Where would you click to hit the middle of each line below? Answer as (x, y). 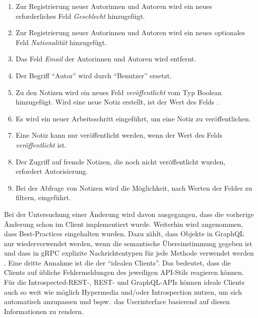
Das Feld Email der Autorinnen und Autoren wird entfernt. (106, 59)
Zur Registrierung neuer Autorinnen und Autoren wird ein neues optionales (130, 32)
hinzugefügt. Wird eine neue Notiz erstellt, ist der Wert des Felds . (117, 102)
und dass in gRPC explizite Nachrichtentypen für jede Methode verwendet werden (129, 253)
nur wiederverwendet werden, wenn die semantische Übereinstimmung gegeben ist (128, 243)
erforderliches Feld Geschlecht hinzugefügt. (80, 16)
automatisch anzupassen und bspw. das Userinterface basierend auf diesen (117, 301)
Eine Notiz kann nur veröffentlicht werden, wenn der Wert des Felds (119, 135)
